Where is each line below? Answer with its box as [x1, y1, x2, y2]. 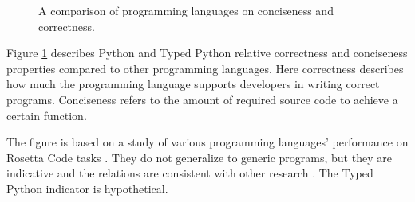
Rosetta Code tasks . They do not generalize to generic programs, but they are [6, 149, 392, 165]
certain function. [6, 107, 87, 123]
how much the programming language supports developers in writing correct [6, 76, 380, 92]
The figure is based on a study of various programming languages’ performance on [6, 134, 409, 150]
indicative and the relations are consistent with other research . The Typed [6, 165, 373, 181]
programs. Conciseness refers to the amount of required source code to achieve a [6, 91, 398, 107]
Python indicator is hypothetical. [6, 180, 168, 196]
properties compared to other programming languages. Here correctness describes [6, 60, 404, 76]
